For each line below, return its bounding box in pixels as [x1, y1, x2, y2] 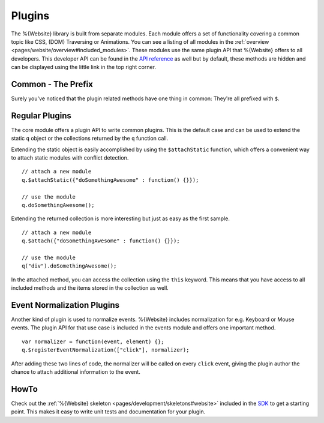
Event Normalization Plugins [11, 300, 120, 310]
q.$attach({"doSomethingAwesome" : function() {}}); [22, 238, 180, 244]
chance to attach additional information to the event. [11, 368, 140, 376]
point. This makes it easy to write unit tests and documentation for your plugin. [11, 408, 206, 415]
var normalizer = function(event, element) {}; [22, 338, 164, 345]
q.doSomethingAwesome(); [22, 202, 95, 209]
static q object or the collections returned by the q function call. [11, 135, 169, 142]
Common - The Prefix [11, 79, 93, 89]
